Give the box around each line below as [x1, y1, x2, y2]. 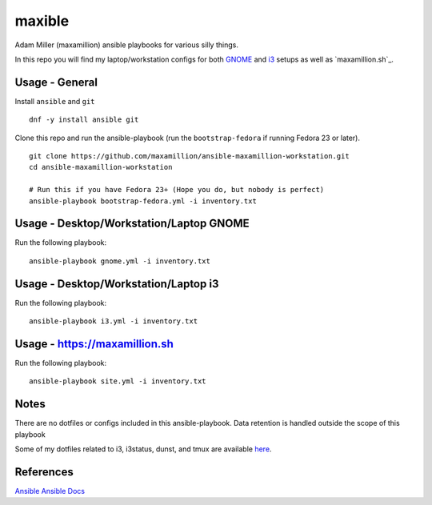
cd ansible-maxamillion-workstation [29, 162, 173, 172]
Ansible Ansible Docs [14, 487, 86, 496]
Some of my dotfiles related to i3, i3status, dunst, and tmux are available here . [14, 444, 272, 454]
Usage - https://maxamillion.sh [14, 337, 174, 351]
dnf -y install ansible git [29, 115, 139, 124]
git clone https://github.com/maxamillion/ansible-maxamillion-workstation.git [29, 152, 350, 161]
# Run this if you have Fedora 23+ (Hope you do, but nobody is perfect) [29, 185, 325, 194]
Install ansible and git [14, 96, 95, 106]
